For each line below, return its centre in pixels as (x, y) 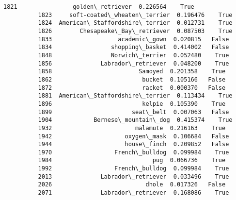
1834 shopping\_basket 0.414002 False (134, 47)
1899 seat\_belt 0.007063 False (134, 112)
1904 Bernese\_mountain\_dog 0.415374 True (135, 120)
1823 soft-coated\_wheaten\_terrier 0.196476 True (135, 15)
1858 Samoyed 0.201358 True (132, 72)
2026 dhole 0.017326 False (132, 185)
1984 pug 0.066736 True (132, 160)
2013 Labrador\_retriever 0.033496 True (134, 176)
